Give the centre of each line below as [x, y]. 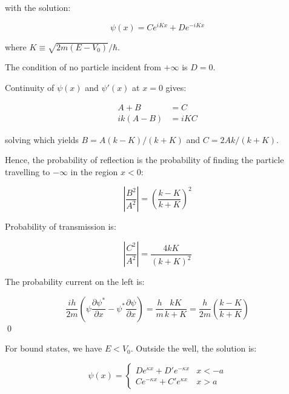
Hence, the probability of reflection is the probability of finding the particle [144, 160]
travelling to [28, 171]
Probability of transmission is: [61, 226]
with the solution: [38, 7]
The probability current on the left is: [75, 282]
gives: [176, 88]
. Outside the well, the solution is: [194, 348]
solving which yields [42, 139]
